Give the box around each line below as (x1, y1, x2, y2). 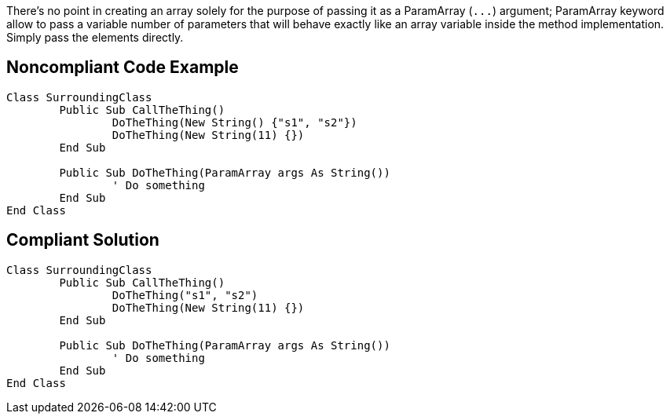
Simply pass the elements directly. (6, 31, 184, 44)
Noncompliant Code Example (6, 57, 239, 78)
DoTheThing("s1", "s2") (112, 288, 258, 301)
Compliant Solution (6, 230, 159, 250)
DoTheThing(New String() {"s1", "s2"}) (112, 115, 357, 129)
